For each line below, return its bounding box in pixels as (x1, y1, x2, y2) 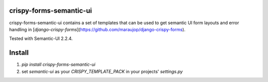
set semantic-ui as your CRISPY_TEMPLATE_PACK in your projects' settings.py (21, 68, 183, 74)
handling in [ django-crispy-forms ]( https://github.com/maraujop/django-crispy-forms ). (9, 26, 186, 32)
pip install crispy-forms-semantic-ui (21, 62, 96, 68)
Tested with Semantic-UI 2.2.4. (9, 36, 73, 41)
